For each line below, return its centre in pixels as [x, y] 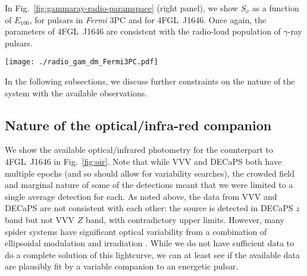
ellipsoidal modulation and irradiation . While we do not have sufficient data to [149, 243]
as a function [275, 8]
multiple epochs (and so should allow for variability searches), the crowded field [150, 173]
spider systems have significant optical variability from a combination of [136, 231]
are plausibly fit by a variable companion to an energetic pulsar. [122, 266]
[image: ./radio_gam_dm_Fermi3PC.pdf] [82, 62]
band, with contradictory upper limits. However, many [185, 219]
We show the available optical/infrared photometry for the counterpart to [139, 150]
